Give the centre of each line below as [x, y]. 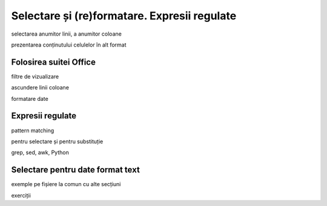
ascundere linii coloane [40, 88]
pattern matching [33, 130]
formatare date [30, 98]
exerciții [21, 195]
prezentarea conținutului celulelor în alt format [69, 45]
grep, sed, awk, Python [40, 153]
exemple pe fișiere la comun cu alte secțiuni [66, 184]
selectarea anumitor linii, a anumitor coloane [67, 34]
